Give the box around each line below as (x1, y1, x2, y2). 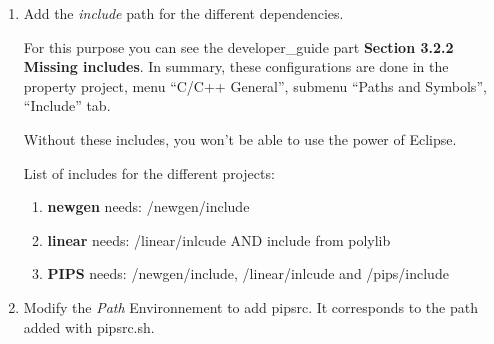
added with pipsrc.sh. (23, 316, 155, 337)
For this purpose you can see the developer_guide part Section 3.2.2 (23, 36, 454, 57)
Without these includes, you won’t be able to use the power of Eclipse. (23, 128, 457, 149)
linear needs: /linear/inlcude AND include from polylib (47, 229, 391, 250)
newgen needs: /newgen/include (47, 196, 250, 217)
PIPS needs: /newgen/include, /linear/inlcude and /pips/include (47, 263, 449, 284)
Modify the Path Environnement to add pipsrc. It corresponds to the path (23, 296, 478, 317)
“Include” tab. (23, 95, 111, 116)
